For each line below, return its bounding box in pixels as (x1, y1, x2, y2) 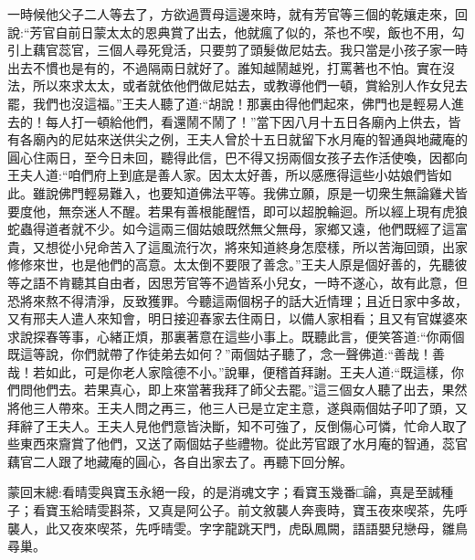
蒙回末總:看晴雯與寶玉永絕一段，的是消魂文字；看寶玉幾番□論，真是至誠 (7, 482, 441, 502)
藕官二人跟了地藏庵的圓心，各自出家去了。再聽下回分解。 (7, 451, 353, 470)
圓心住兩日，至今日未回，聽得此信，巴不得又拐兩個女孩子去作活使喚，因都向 (7, 147, 468, 166)
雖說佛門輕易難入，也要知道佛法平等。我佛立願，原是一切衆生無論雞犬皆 (32, 183, 468, 202)
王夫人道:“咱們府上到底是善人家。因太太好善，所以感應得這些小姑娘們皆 (7, 165, 439, 185)
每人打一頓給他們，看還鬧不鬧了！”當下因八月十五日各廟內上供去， (45, 111, 449, 131)
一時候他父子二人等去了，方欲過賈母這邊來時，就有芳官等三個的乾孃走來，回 (7, 5, 468, 23)
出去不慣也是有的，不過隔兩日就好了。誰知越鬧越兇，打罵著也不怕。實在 (7, 58, 442, 77)
